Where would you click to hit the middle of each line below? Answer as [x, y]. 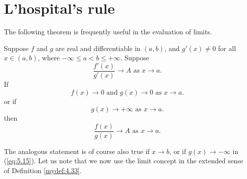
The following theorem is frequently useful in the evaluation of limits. [108, 32]
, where [49, 58]
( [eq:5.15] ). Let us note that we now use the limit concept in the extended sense [124, 161]
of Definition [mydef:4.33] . [43, 170]
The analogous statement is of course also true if [77, 151]
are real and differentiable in [98, 48]
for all [227, 48]
